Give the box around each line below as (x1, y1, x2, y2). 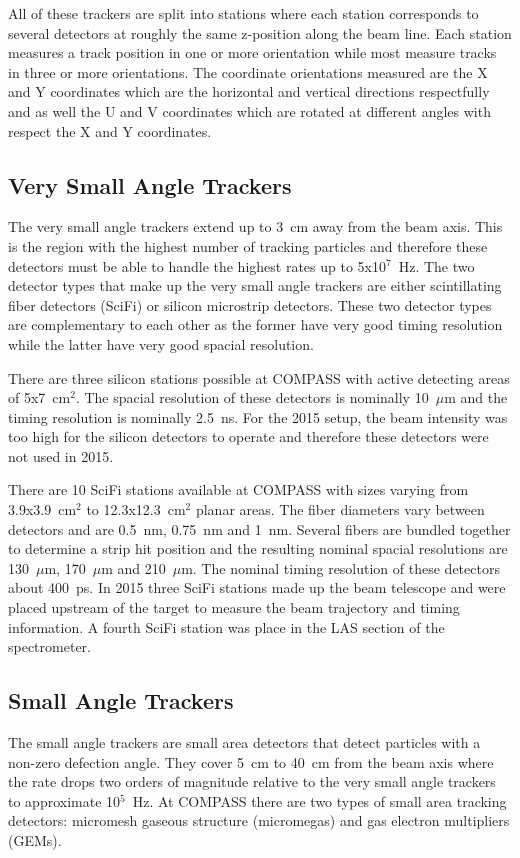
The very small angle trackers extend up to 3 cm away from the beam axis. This (8, 216, 503, 237)
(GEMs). (8, 830, 62, 850)
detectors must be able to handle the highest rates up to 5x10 (8, 255, 386, 276)
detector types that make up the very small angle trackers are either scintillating (8, 275, 502, 296)
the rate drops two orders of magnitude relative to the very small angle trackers (8, 771, 496, 792)
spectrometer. (8, 636, 91, 657)
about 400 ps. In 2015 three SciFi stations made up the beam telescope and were (8, 577, 506, 598)
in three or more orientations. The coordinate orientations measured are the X (8, 61, 488, 82)
